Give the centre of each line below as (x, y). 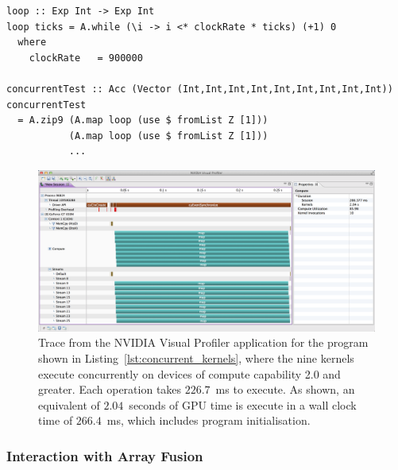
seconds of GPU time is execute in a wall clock (243, 404)
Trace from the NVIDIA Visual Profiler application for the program (203, 342)
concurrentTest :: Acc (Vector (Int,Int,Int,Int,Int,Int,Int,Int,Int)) (200, 89)
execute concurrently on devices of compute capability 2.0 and (189, 373)
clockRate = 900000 (86, 58)
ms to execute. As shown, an (285, 389)
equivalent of (69, 404)
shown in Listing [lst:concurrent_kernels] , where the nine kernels (196, 358)
